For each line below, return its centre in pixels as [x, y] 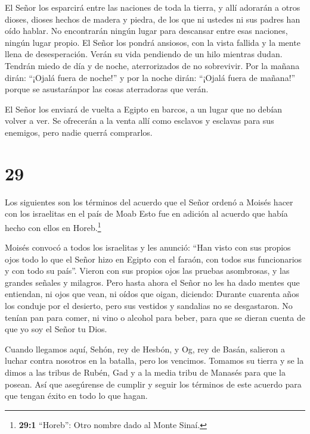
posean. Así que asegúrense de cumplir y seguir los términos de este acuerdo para [153, 384]
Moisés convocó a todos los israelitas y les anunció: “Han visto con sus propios [148, 247]
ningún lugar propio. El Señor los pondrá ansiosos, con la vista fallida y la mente [153, 42]
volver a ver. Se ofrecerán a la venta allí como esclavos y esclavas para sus [139, 121]
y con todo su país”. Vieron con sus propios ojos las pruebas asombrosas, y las [147, 271]
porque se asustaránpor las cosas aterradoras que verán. [107, 89]
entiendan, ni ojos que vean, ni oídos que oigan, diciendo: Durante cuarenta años [152, 294]
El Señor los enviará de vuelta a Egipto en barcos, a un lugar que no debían [144, 109]
